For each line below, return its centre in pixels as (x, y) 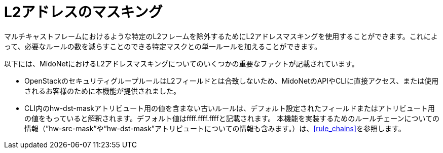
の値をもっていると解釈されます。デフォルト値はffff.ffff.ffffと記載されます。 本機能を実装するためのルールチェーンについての (232, 118)
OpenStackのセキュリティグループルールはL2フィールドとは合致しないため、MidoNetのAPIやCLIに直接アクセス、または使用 (232, 81)
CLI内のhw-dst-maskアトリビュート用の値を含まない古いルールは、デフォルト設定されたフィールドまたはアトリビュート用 (230, 108)
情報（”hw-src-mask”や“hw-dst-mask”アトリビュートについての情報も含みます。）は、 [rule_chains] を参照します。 (215, 128)
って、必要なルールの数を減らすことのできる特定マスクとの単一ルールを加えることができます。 (163, 46)
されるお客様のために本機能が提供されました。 (102, 91)
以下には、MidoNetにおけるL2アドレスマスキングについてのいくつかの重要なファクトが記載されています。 (181, 63)
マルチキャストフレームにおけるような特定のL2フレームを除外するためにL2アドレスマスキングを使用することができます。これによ (221, 36)
